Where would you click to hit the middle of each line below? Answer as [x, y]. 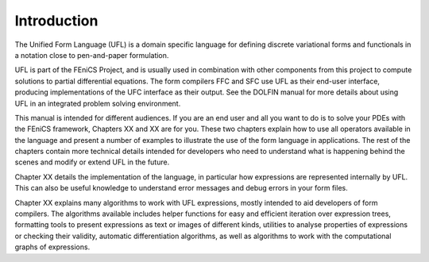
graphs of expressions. [52, 247]
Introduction [56, 21]
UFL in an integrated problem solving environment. [98, 103]
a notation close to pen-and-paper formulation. [92, 55]
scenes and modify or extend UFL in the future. [92, 162]
